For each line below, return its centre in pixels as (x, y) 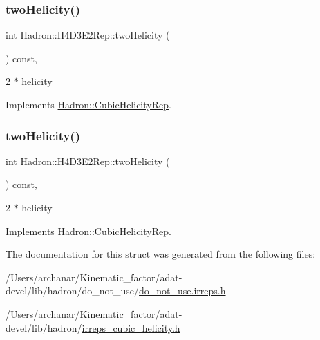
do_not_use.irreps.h (182, 291)
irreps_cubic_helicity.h (131, 327)
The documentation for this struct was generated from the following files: (161, 254)
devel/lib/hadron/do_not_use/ (73, 291)
